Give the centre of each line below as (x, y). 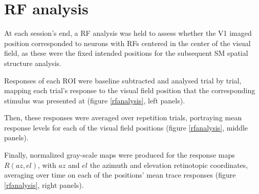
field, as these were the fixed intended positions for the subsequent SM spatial (126, 53)
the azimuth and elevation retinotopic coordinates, (169, 165)
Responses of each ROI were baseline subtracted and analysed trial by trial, (123, 80)
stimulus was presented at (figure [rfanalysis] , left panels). (95, 100)
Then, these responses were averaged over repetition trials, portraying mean (123, 117)
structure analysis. (33, 63)
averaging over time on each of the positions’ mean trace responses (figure (120, 175)
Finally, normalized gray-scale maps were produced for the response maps (120, 155)
